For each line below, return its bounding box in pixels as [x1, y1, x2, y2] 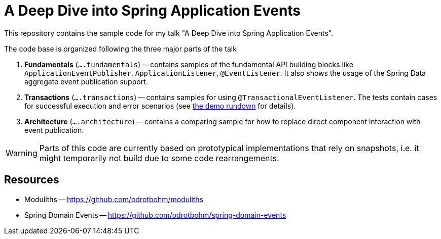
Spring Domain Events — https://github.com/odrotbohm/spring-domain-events [24, 210, 286, 219]
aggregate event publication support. [24, 77, 148, 86]
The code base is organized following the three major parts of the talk [4, 44, 237, 53]
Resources [4, 173, 59, 186]
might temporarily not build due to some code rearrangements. [39, 153, 279, 163]
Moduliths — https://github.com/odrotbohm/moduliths [24, 195, 204, 204]
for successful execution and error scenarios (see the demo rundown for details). [24, 101, 296, 110]
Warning [6, 148, 38, 158]
